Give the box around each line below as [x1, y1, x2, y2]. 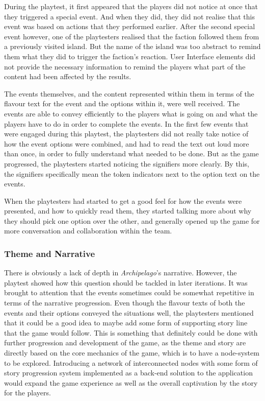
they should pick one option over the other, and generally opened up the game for [4, 215, 260, 226]
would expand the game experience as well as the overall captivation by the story [4, 377, 258, 388]
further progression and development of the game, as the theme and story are [4, 337, 246, 348]
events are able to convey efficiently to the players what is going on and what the [4, 108, 258, 119]
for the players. [4, 387, 51, 398]
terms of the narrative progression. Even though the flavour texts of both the [4, 297, 245, 308]
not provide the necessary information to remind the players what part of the [4, 61, 246, 72]
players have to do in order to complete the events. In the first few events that [4, 118, 249, 129]
